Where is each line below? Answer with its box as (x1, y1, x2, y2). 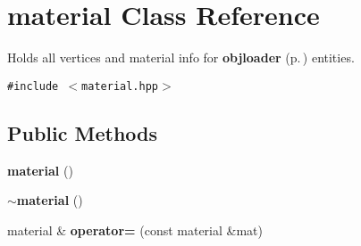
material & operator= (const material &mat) (7, 220, 263, 239)
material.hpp (81, 79, 158, 93)
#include (7, 79, 59, 93)
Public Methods (7, 119, 158, 146)
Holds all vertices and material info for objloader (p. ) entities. (7, 48, 355, 67)
